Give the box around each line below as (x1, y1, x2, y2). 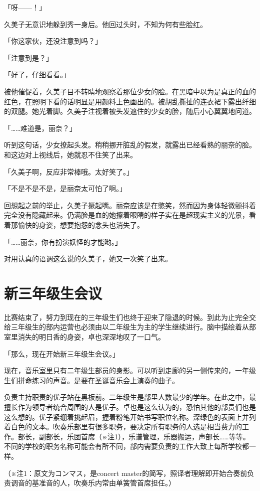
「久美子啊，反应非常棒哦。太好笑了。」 (4, 166, 133, 177)
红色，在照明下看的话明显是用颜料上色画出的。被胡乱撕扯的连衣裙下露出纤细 (4, 96, 256, 106)
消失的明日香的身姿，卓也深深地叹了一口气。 (17, 332, 165, 342)
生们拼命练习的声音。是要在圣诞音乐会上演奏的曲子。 (4, 375, 179, 385)
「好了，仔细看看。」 (4, 69, 70, 80)
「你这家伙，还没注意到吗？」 (4, 36, 102, 46)
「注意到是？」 (4, 52, 53, 63)
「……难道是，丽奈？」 (4, 122, 76, 133)
